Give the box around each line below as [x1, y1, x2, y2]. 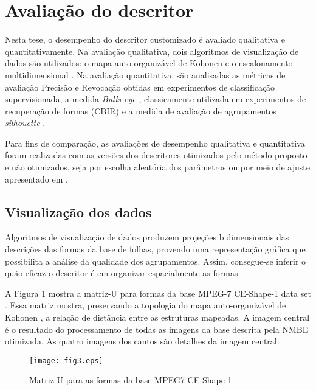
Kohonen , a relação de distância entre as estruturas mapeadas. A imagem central [5, 311, 310, 324]
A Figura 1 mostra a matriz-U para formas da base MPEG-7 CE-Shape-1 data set [5, 287, 311, 299]
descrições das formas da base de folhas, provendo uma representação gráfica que [5, 243, 306, 256]
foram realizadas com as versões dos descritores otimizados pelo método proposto [5, 148, 307, 161]
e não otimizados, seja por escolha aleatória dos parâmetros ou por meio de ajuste [5, 161, 310, 173]
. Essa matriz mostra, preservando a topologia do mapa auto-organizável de [5, 299, 286, 312]
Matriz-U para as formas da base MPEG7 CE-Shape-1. [29, 374, 235, 386]
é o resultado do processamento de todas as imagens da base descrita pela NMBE [5, 322, 309, 335]
